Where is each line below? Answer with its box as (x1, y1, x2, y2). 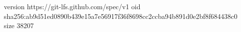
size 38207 (4, 20, 34, 31)
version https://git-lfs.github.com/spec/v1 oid (4, 1, 141, 11)
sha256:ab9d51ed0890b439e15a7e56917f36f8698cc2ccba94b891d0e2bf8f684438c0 (4, 11, 238, 21)
